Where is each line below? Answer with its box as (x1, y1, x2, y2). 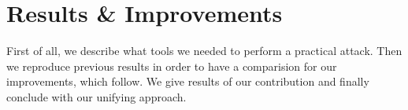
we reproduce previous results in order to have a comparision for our (6, 57, 337, 74)
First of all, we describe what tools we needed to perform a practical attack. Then (6, 42, 402, 59)
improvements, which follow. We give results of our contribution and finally (6, 73, 369, 90)
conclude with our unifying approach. (6, 88, 187, 104)
